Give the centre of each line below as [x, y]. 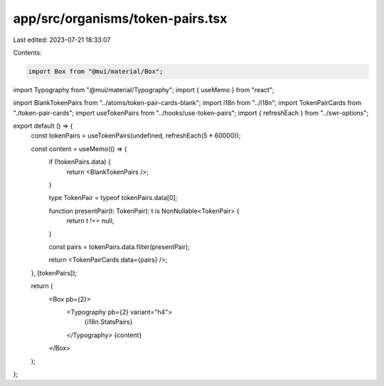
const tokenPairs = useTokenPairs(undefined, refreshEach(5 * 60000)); [136, 136]
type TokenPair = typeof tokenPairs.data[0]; [113, 198]
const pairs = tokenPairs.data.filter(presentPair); [119, 247]
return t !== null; [90, 221]
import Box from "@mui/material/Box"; [96, 71]
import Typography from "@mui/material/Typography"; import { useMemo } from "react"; [144, 89]
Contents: [27, 53]
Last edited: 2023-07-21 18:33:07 [62, 40]
